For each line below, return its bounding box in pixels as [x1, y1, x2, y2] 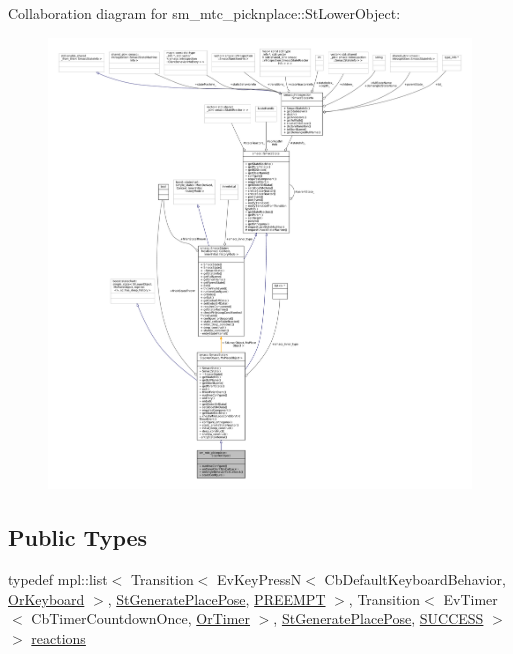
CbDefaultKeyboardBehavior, [324, 569, 506, 590]
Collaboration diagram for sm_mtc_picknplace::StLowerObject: [8, 3, 401, 23]
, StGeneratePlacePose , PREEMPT [107, 588, 326, 609]
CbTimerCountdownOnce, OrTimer [31, 608, 251, 629]
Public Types [8, 522, 148, 553]
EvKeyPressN [217, 569, 302, 590]
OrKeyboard [8, 588, 85, 609]
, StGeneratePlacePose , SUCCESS [273, 608, 484, 629]
